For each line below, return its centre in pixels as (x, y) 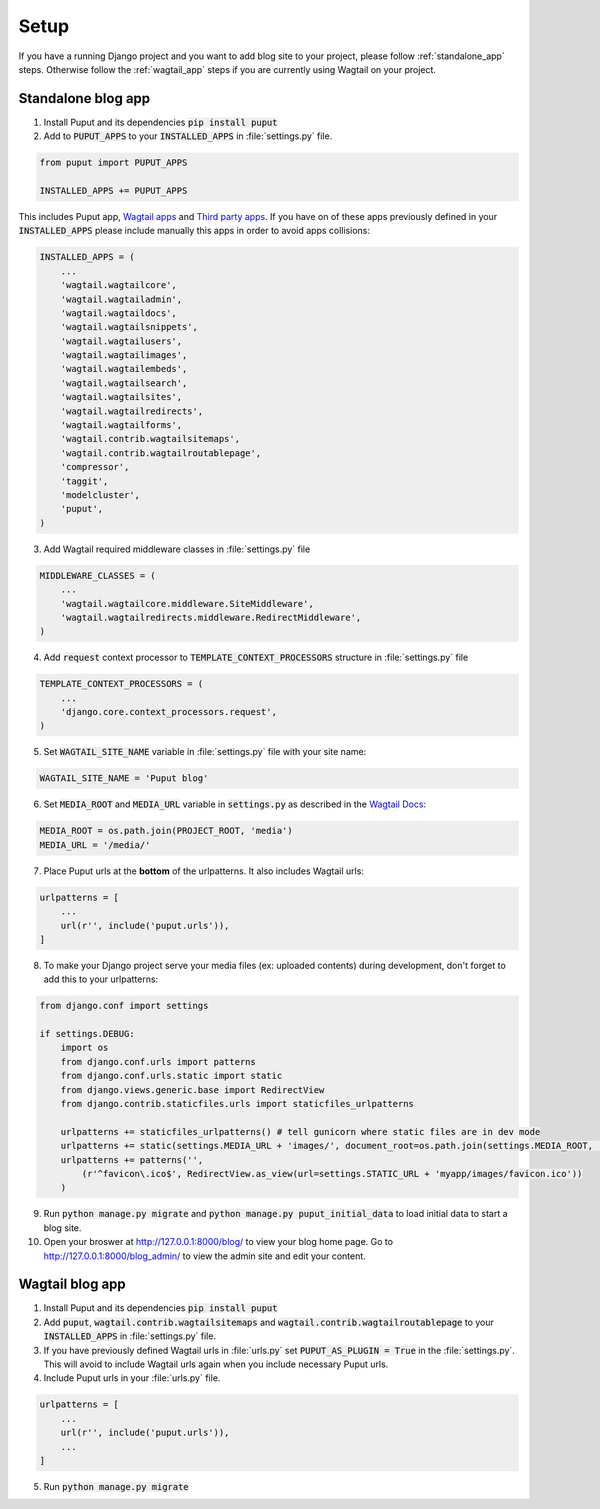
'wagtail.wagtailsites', (121, 397)
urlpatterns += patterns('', (132, 1159)
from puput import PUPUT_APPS (113, 163)
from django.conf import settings (124, 1006)
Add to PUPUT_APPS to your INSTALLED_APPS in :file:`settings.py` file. (188, 136)
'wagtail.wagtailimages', (124, 355)
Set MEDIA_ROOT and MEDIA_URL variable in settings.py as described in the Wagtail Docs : (235, 804)
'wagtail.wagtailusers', (121, 341)
